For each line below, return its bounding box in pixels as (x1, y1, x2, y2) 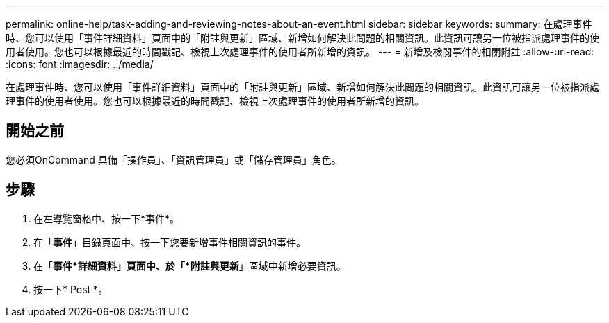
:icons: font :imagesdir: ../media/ (6, 58, 154, 70)
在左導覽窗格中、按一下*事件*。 (33, 212, 180, 225)
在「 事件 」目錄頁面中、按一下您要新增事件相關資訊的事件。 (33, 236, 306, 248)
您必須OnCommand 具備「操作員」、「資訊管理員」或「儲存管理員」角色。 (6, 153, 341, 166)
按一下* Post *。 (33, 283, 108, 295)
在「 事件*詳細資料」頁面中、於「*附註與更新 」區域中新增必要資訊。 (33, 259, 346, 272)
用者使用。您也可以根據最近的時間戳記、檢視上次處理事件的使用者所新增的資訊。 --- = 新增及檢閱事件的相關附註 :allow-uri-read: (6, 46, 594, 58)
